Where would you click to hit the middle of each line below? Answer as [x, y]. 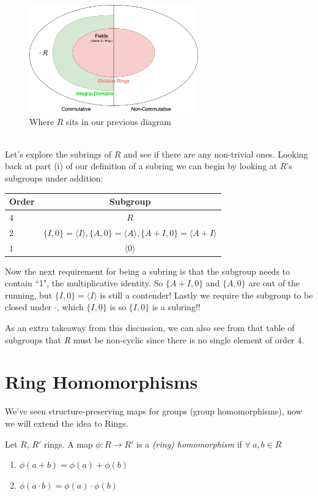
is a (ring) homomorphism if [189, 444]
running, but [29, 295]
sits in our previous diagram [119, 121]
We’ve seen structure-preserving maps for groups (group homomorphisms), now [153, 411]
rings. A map [68, 444]
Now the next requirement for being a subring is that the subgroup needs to [148, 271]
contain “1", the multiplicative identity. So [84, 283]
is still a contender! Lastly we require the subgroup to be [206, 295]
